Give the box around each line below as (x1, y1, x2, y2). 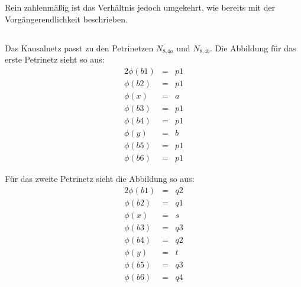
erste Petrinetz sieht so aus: (5, 53, 105, 66)
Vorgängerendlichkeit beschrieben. (5, 12, 128, 25)
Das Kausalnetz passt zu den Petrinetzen (5, 41, 154, 54)
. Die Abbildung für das (210, 41, 296, 54)
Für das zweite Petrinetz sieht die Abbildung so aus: (5, 172, 195, 185)
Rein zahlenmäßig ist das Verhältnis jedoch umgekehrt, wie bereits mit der (5, 1, 276, 13)
